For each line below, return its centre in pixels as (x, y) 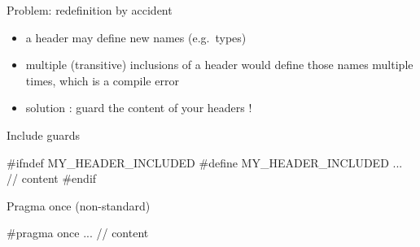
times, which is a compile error (102, 80)
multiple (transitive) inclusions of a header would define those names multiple (219, 65)
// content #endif (52, 178)
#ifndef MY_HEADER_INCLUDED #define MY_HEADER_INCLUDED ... (205, 162)
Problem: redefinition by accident (90, 10)
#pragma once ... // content (78, 233)
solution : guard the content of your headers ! (139, 108)
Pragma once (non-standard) (79, 205)
